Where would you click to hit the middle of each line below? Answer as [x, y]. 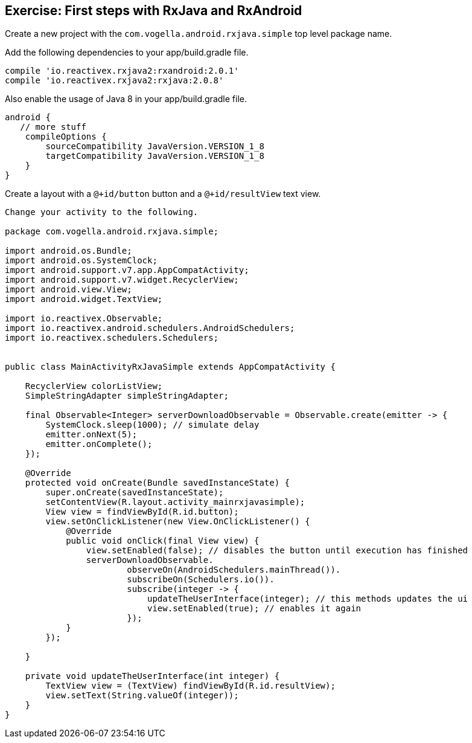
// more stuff [53, 127]
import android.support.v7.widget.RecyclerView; [122, 280]
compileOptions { [66, 137]
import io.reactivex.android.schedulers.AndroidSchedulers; [150, 328]
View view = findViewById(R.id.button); [142, 512]
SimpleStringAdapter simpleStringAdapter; [127, 396]
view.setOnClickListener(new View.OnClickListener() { [178, 522]
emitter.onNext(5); [91, 435]
